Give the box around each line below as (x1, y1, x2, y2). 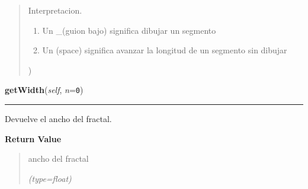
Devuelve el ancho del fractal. (5, 113, 112, 125)
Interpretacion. (28, 4, 82, 16)
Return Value (5, 132, 62, 145)
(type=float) (28, 172, 72, 184)
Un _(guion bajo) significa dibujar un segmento (42, 24, 216, 36)
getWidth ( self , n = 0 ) (5, 84, 84, 96)
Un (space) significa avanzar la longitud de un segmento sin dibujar (42, 44, 287, 56)
